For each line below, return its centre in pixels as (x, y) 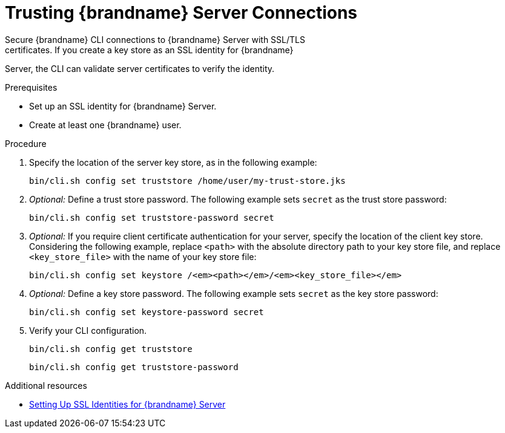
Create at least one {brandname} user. (105, 125)
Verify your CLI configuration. (88, 330)
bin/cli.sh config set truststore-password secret (152, 217)
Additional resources (46, 385)
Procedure (26, 143)
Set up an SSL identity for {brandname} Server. (123, 106)
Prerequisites (31, 87)
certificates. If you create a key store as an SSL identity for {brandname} (149, 50)
